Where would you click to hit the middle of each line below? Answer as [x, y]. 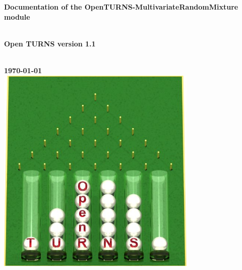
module [17, 16]
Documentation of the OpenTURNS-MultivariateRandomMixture [121, 7]
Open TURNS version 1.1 [50, 43]
